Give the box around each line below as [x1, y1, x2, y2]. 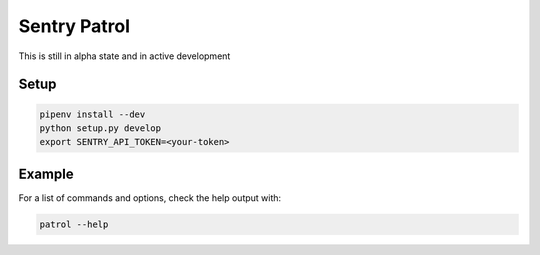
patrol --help [39, 218, 109, 230]
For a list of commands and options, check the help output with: [18, 191, 282, 204]
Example [18, 165, 74, 182]
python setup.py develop [39, 122, 162, 134]
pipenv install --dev [39, 108, 146, 120]
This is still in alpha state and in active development [18, 50, 231, 62]
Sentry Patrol [18, 15, 130, 37]
